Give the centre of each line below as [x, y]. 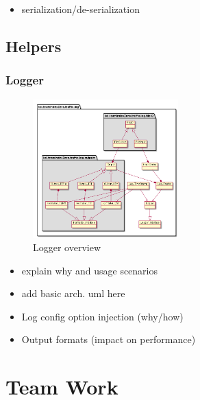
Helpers [34, 46]
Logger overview [67, 247]
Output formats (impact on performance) [109, 339]
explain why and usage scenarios [90, 270]
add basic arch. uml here [73, 293]
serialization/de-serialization [80, 9]
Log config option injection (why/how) [102, 316]
